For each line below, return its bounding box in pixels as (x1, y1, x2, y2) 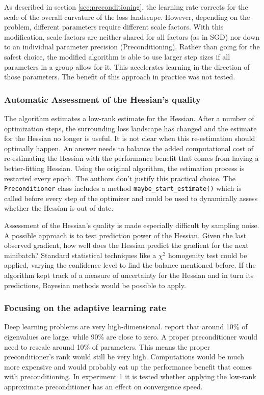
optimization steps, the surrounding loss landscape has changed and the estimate (4, 123, 257, 133)
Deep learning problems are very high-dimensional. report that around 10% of (4, 321, 248, 332)
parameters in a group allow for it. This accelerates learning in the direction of (4, 61, 250, 72)
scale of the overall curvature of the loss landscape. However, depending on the (4, 11, 250, 22)
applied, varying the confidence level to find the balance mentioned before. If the (4, 260, 256, 270)
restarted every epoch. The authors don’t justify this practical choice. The (4, 173, 235, 183)
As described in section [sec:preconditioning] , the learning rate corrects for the (4, 2, 248, 12)
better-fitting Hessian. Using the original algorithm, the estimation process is (4, 162, 245, 173)
